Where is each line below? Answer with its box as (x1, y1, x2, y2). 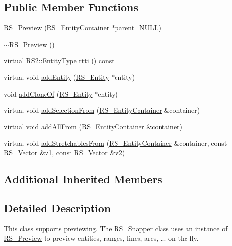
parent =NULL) (115, 23, 162, 33)
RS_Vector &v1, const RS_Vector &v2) (4, 147, 125, 157)
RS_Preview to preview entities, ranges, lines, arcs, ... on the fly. (4, 233, 199, 243)
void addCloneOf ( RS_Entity (4, 88, 93, 98)
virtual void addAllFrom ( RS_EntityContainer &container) (4, 121, 183, 131)
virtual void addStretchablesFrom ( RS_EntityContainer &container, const (4, 138, 227, 148)
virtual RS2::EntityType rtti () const (4, 55, 115, 66)
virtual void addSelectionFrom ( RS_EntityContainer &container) (4, 105, 200, 115)
